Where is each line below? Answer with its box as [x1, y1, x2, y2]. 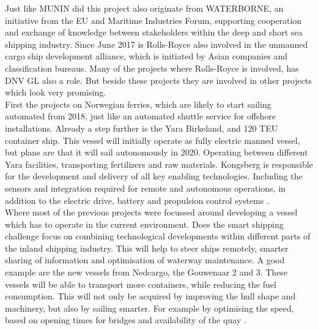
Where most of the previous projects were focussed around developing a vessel [5, 206, 298, 219]
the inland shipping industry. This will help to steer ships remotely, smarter [5, 241, 289, 254]
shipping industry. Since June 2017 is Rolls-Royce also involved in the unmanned [5, 37, 308, 50]
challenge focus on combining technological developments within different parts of [5, 230, 311, 242]
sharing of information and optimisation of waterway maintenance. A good [5, 253, 285, 266]
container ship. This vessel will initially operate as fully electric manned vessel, [5, 133, 300, 146]
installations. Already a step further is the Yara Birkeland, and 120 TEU [5, 121, 278, 134]
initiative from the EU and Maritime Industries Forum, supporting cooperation [5, 13, 302, 26]
